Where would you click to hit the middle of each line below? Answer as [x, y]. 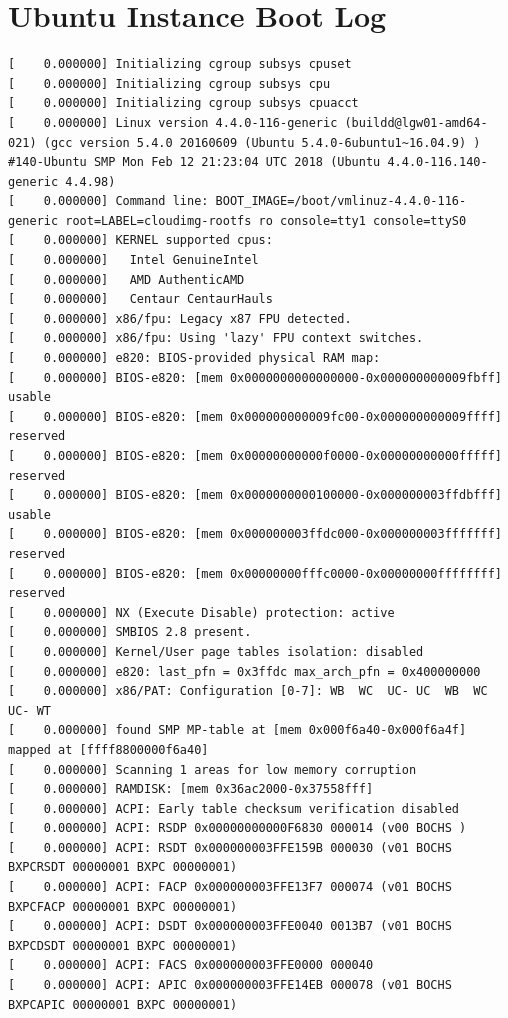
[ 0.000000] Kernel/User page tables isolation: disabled [216, 651]
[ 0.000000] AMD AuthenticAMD [126, 279]
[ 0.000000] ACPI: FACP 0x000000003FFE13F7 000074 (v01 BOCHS [230, 887]
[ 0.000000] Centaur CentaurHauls [140, 299]
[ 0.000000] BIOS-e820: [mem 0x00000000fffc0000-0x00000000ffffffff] [255, 573]
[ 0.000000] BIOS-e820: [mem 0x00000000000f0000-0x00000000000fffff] [255, 456]
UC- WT [29, 710]
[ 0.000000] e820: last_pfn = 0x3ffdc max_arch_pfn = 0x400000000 [244, 671]
